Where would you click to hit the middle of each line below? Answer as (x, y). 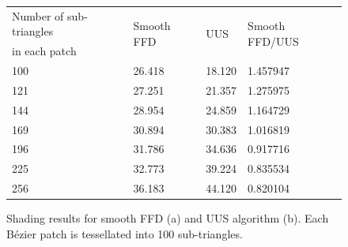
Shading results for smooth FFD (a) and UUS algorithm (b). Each (168, 218)
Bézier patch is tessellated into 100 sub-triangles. (125, 233)
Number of (38, 15)
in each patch (44, 51)
